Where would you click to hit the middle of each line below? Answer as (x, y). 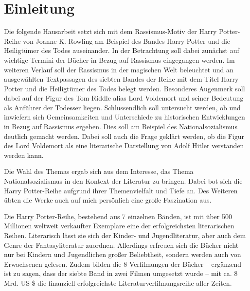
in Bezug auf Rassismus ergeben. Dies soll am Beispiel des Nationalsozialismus (121, 127)
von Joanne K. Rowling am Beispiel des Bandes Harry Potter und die (127, 41)
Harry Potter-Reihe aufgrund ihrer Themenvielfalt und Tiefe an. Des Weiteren (121, 190)
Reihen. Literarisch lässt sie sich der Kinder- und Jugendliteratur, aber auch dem (125, 235)
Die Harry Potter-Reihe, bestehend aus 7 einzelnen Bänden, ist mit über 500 (118, 216)
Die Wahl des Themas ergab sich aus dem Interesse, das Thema (99, 171)
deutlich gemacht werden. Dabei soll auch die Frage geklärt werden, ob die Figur (124, 136)
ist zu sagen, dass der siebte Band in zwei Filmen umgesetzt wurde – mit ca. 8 (121, 273)
